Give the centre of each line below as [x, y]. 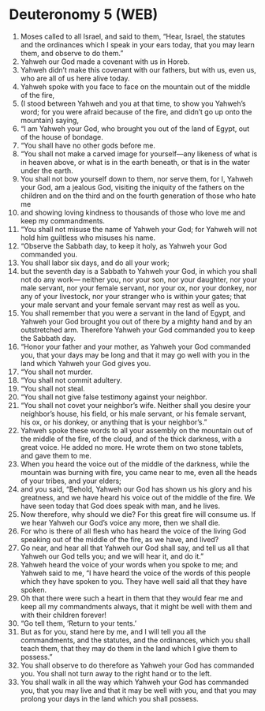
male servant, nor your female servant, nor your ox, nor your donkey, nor [138, 288]
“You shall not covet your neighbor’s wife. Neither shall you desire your [136, 405]
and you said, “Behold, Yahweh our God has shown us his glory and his [136, 489]
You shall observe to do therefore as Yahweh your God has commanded [137, 665]
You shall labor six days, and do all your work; [95, 263]
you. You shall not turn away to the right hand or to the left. [116, 673]
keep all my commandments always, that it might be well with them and [136, 606]
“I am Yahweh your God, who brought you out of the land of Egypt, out [135, 129]
